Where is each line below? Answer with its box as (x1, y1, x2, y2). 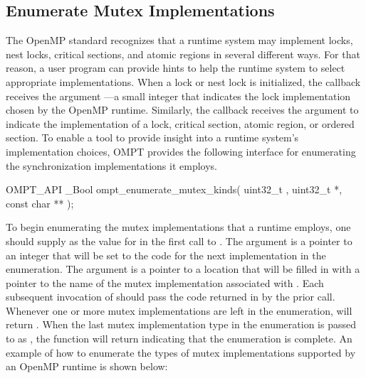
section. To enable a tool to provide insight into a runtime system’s (6, 130, 299, 145)
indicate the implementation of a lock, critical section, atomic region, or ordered (6, 116, 355, 131)
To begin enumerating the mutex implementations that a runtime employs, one (6, 220, 351, 234)
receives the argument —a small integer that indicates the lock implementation (6, 88, 351, 103)
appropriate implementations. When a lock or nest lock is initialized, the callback (6, 74, 361, 89)
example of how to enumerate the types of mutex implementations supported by (6, 345, 356, 360)
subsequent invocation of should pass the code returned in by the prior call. (6, 289, 335, 304)
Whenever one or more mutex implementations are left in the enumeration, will (6, 303, 352, 318)
